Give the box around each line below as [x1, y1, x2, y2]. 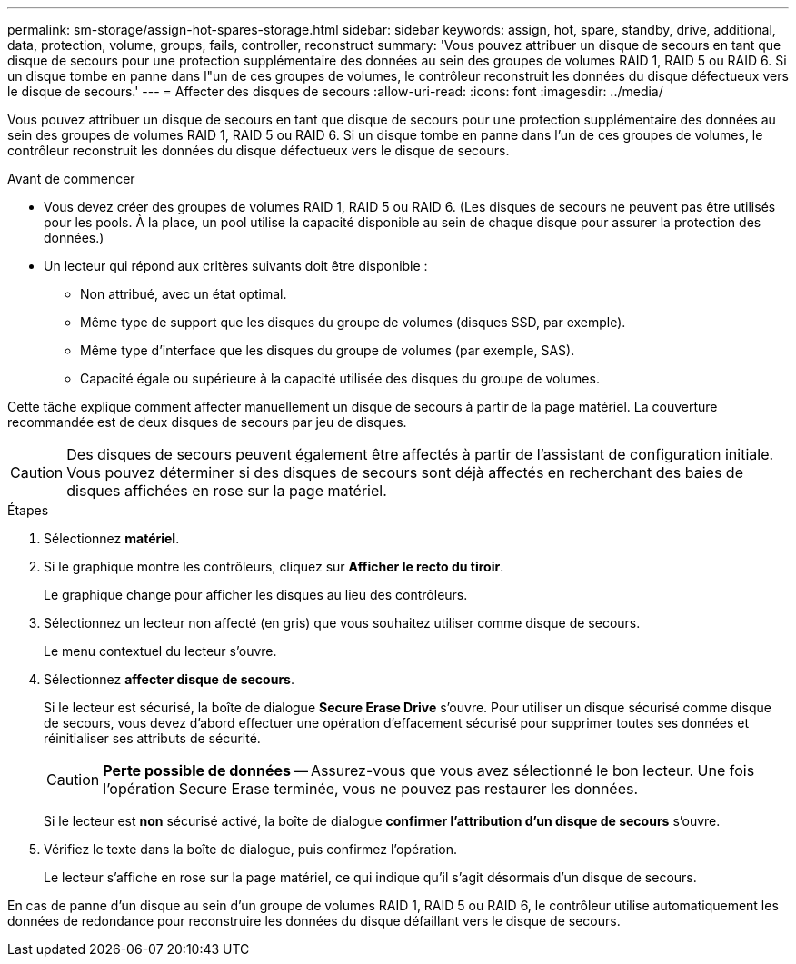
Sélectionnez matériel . [44, 531, 180, 546]
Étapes [7, 502, 49, 518]
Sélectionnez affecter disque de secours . [44, 671, 294, 687]
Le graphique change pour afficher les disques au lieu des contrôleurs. [44, 587, 468, 602]
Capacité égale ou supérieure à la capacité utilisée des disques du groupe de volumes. [80, 371, 600, 386]
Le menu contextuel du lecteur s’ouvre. [44, 643, 277, 659]
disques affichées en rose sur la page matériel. [66, 482, 387, 500]
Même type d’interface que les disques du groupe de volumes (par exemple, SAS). [80, 343, 575, 358]
